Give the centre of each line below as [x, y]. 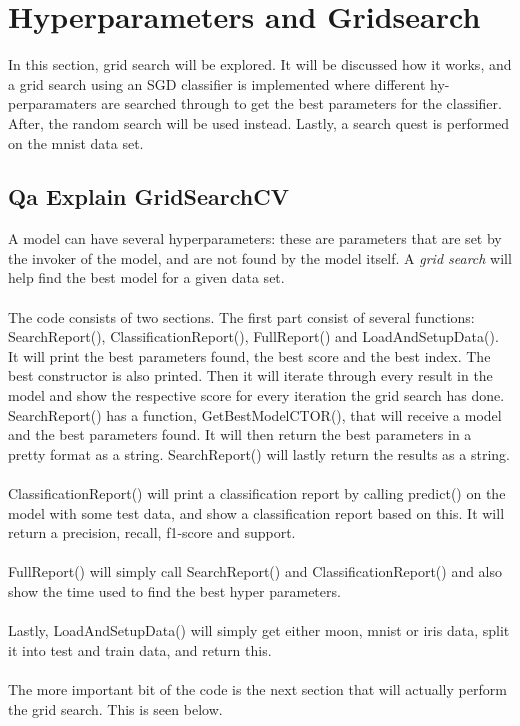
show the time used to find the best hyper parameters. [174, 590]
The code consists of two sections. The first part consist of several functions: [241, 316]
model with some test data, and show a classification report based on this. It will [256, 512]
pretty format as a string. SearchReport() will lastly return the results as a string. [259, 453]
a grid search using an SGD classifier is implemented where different [217, 83]
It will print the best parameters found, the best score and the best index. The [249, 355]
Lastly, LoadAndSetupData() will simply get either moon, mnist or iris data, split [259, 630]
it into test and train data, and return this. [140, 649]
